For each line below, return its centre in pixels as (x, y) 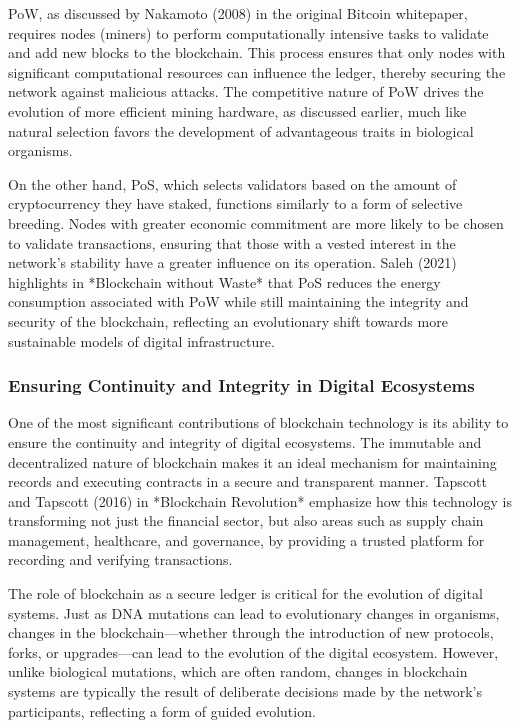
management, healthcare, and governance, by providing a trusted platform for (246, 539)
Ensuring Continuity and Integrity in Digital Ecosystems (241, 385)
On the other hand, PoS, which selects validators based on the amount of (232, 183)
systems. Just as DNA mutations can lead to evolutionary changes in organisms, (254, 612)
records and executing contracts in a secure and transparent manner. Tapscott (247, 481)
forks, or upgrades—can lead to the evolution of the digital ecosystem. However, (253, 651)
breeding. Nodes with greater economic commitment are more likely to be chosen (256, 222)
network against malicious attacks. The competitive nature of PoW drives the (246, 91)
